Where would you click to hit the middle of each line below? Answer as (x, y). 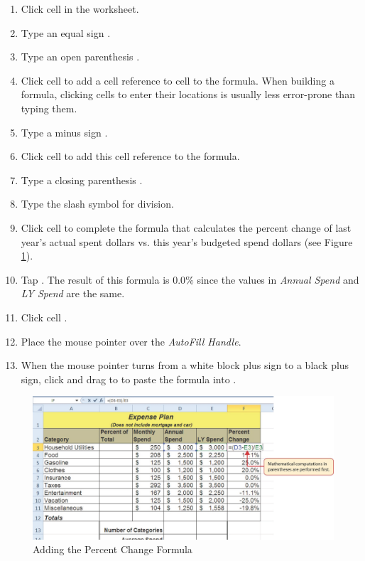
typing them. (49, 108)
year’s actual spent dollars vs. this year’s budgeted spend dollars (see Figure (187, 241)
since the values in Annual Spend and (278, 279)
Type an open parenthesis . (80, 57)
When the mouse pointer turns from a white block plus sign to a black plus (185, 365)
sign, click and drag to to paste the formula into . (129, 379)
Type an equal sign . (66, 32)
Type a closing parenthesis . (82, 180)
